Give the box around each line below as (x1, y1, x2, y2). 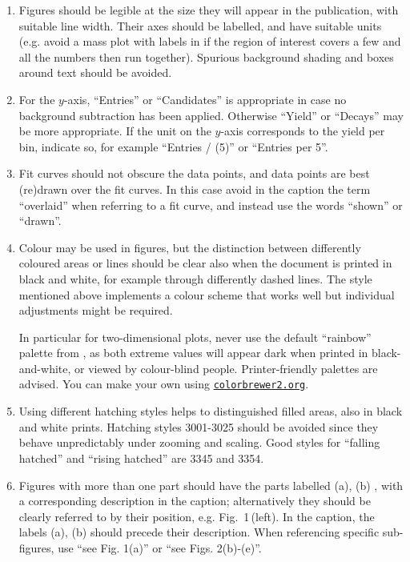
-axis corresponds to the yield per (220, 122, 385, 139)
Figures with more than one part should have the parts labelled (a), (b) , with (18, 476, 404, 493)
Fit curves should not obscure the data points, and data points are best (18, 165, 370, 182)
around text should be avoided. (18, 64, 172, 81)
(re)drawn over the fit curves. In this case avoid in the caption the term (18, 180, 371, 197)
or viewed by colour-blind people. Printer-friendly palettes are (74, 359, 378, 376)
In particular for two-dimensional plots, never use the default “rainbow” (18, 328, 372, 345)
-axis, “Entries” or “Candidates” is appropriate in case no (63, 90, 347, 107)
